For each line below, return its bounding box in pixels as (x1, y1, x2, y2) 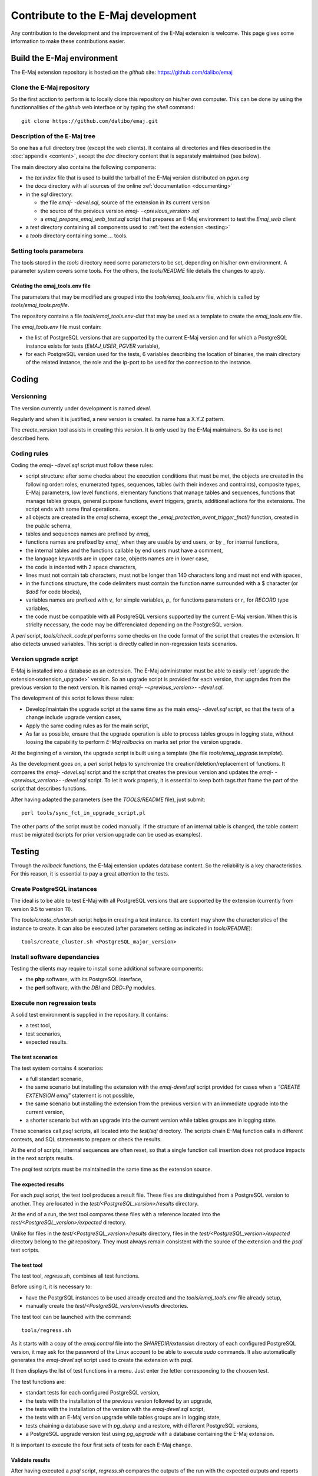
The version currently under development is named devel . (11, 404, 151, 412)
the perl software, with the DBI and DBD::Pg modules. (25, 984, 156, 991)
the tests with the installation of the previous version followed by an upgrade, (25, 1397, 213, 1405)
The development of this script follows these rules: (11, 694, 134, 702)
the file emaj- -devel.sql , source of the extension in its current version (40, 199, 210, 206)
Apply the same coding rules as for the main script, (25, 722, 150, 729)
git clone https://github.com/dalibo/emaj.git (21, 117, 158, 124)
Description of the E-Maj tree (11, 132, 95, 140)
